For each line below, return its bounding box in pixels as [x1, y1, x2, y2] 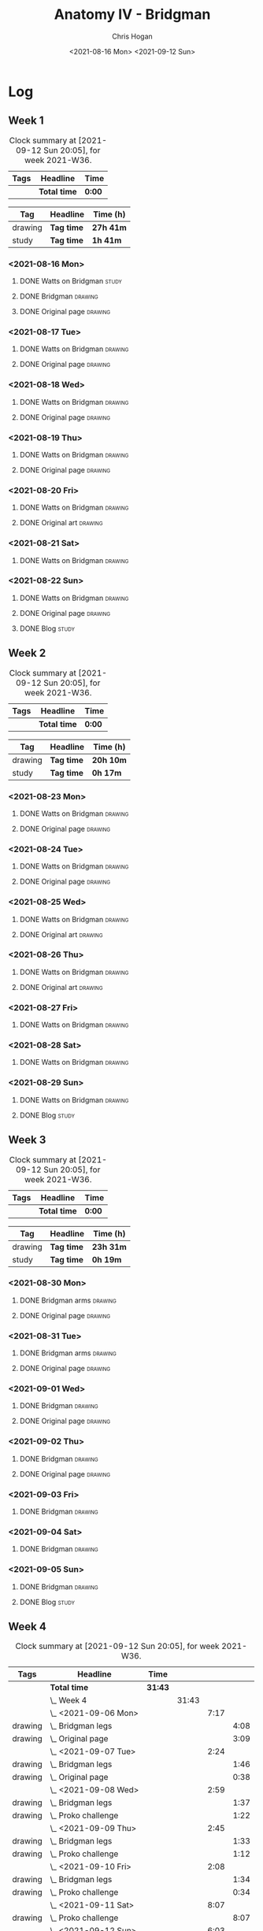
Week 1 [8, 114, 44, 128]
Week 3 [8, 1133, 46, 1147]
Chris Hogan [111, 32, 154, 41]
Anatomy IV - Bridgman [54, 6, 211, 24]
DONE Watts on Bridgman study [19, 276, 122, 286]
